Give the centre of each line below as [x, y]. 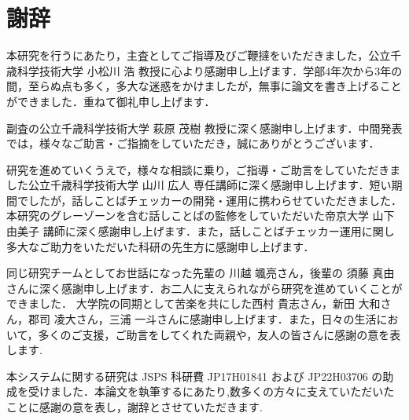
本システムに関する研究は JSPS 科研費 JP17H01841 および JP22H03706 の [195, 376]
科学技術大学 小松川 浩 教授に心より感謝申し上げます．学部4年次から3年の [210, 70]
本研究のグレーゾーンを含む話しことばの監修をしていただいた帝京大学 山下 [201, 215]
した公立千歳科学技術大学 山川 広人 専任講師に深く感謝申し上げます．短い [199, 185]
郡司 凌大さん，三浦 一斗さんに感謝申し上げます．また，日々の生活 [202, 319]
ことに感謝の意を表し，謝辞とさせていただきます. [134, 407]
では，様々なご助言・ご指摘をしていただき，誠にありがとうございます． [193, 143]
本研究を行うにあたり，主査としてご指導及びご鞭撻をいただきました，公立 [199, 55]
